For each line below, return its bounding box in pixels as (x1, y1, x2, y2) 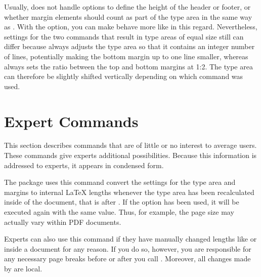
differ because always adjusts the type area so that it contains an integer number (4, 41, 255, 52)
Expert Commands (4, 110, 139, 131)
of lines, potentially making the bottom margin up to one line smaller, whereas (4, 51, 248, 61)
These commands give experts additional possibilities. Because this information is (4, 150, 257, 161)
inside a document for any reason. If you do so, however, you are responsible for (4, 243, 251, 254)
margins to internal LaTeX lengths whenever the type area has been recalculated (4, 186, 254, 197)
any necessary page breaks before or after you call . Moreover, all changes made (4, 253, 251, 264)
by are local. (4, 263, 42, 273)
